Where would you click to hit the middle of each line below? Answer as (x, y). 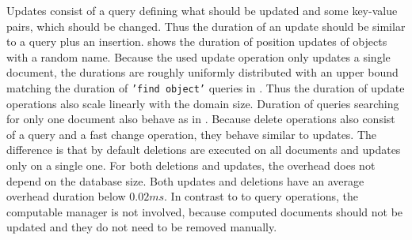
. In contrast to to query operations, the (261, 196)
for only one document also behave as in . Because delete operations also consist (201, 119)
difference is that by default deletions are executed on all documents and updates (204, 150)
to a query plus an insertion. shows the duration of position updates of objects (197, 41)
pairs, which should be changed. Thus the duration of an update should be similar (206, 26)
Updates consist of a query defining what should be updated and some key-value (202, 10)
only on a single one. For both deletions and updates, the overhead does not (191, 165)
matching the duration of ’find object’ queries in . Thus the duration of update (206, 87)
